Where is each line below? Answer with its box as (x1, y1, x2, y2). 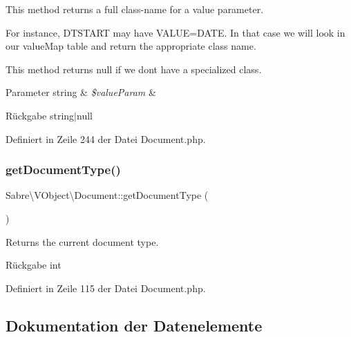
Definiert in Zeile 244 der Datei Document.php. (6, 131, 206, 146)
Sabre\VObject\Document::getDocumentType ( (6, 188, 209, 202)
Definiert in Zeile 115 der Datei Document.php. (6, 280, 206, 295)
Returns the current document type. (6, 234, 159, 249)
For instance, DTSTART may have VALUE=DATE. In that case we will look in (6, 25, 345, 39)
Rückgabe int (6, 258, 61, 272)
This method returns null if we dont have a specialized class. (6, 61, 262, 76)
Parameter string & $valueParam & (6, 85, 156, 99)
